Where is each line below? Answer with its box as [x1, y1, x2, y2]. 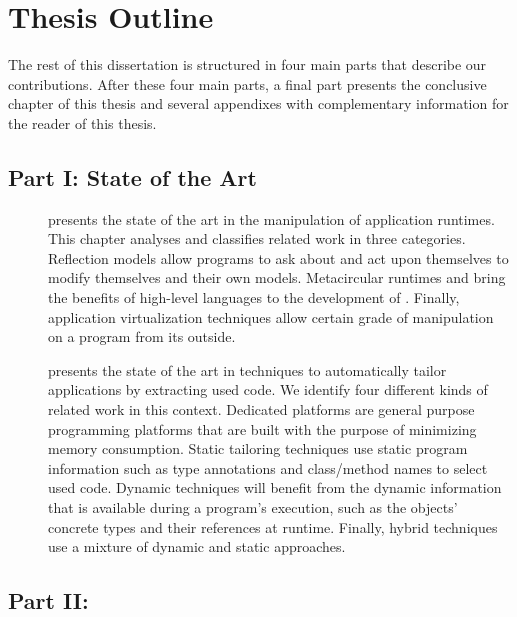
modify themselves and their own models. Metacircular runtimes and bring [48, 267, 506, 288]
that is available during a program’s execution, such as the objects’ [48, 497, 458, 518]
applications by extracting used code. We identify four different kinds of [48, 379, 488, 400]
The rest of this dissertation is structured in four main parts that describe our [8, 54, 487, 75]
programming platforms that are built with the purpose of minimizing [48, 418, 477, 439]
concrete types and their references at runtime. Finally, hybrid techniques [48, 516, 498, 537]
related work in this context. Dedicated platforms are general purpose [48, 399, 475, 420]
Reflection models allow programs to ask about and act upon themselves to [48, 247, 509, 268]
